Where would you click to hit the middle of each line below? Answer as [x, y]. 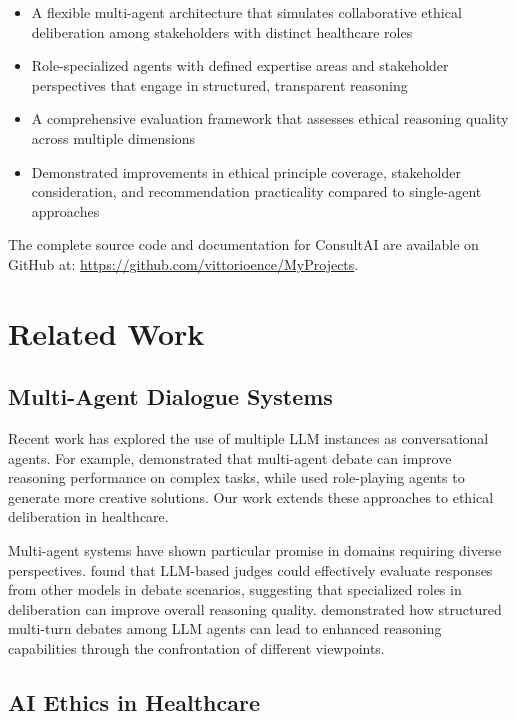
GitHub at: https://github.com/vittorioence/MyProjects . [183, 263]
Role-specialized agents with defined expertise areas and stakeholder [240, 65]
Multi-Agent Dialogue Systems [170, 396]
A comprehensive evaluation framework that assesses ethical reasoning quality [270, 118]
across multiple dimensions [113, 137]
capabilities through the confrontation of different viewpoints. [196, 648]
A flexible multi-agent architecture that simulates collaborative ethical [246, 12]
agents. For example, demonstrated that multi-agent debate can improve [230, 457]
